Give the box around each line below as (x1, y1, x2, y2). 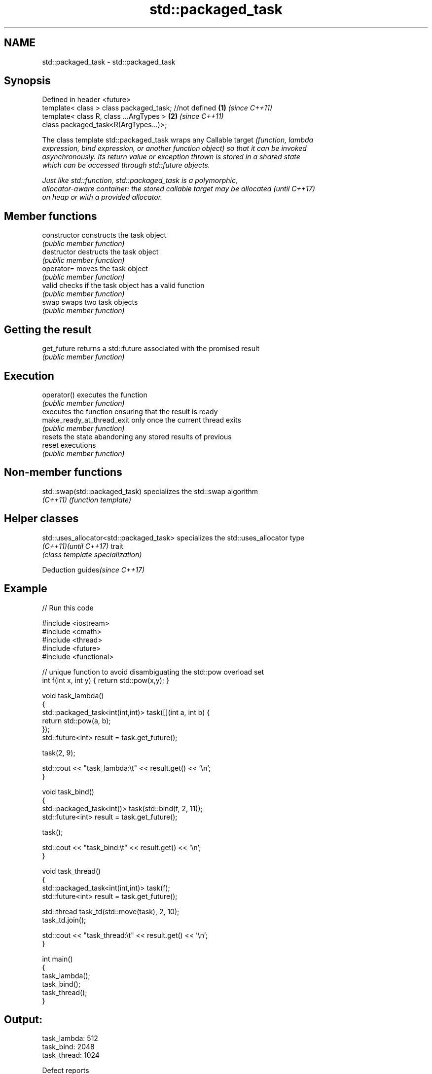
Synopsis (4, 74, 51, 87)
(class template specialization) (42, 550, 142, 559)
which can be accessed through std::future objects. (42, 161, 210, 170)
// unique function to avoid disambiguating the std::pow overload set (42, 667, 264, 676)
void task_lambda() (42, 691, 104, 700)
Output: (4, 1013, 42, 1026)
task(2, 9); (42, 748, 75, 757)
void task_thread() (42, 866, 101, 875)
